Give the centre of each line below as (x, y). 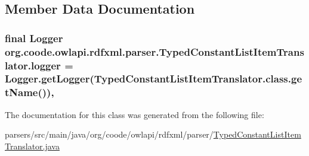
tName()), (30, 92)
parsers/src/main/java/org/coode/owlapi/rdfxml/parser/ (109, 134)
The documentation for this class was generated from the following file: (135, 114)
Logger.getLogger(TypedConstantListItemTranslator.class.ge (154, 79)
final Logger (34, 38)
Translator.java (32, 146)
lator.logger (33, 65)
